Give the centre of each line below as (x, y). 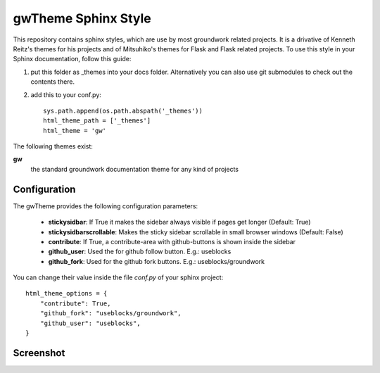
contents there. (53, 82)
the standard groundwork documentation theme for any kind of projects (135, 169)
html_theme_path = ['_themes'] (97, 121)
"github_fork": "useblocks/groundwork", (111, 314)
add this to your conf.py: (66, 94)
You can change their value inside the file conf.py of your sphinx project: (118, 277)
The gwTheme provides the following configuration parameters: (106, 206)
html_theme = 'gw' (75, 131)
